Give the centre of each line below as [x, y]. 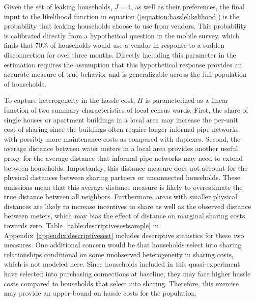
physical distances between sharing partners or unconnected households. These [122, 177]
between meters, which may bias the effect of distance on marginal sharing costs [125, 216]
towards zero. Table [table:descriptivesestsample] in [82, 226]
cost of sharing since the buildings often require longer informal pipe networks [121, 129]
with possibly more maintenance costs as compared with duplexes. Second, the [122, 138]
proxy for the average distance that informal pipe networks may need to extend [124, 158]
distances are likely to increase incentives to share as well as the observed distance [127, 206]
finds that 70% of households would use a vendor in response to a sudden [114, 45]
